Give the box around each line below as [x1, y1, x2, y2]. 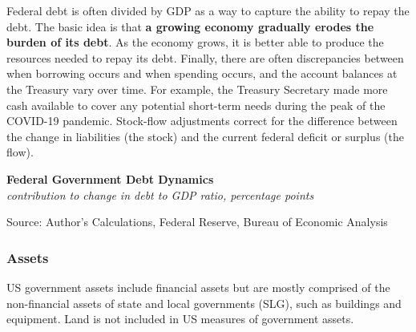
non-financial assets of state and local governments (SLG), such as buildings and [6, 294, 402, 311]
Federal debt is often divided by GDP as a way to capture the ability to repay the [6, 2, 410, 18]
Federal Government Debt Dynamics [6, 170, 214, 187]
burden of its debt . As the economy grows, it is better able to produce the [6, 34, 384, 51]
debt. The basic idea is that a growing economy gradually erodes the [6, 18, 374, 34]
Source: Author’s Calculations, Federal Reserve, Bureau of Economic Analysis [6, 213, 388, 230]
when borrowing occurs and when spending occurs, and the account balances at [6, 65, 398, 82]
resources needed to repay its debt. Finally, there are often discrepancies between [6, 49, 404, 66]
